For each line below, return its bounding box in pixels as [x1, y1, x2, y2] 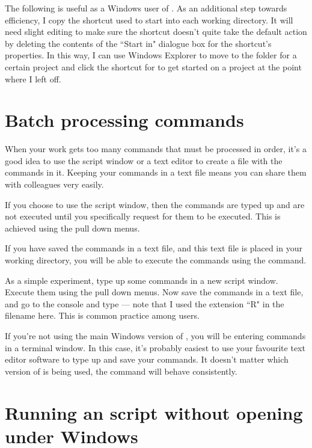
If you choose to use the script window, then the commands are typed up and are [5, 198, 305, 210]
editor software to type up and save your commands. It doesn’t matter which [5, 353, 289, 366]
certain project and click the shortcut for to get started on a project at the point [5, 60, 302, 73]
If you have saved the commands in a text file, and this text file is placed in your [5, 242, 302, 254]
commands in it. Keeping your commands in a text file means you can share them [5, 166, 307, 179]
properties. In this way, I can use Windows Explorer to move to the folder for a [5, 49, 297, 61]
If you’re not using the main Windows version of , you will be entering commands [5, 330, 306, 342]
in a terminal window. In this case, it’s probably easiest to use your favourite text [5, 341, 305, 354]
